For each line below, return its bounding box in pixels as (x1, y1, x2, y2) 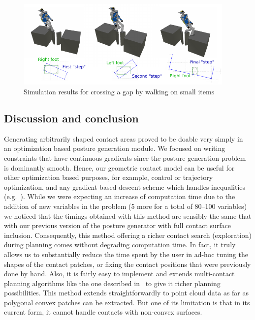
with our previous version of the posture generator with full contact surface (4, 220, 231, 231)
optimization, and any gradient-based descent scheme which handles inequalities (4, 181, 246, 192)
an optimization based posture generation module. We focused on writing (4, 143, 225, 153)
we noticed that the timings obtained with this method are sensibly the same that (4, 210, 252, 221)
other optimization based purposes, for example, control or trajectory (4, 172, 213, 182)
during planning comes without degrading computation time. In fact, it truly (4, 239, 236, 250)
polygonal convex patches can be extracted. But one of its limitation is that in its (4, 297, 250, 307)
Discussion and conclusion (4, 110, 139, 125)
